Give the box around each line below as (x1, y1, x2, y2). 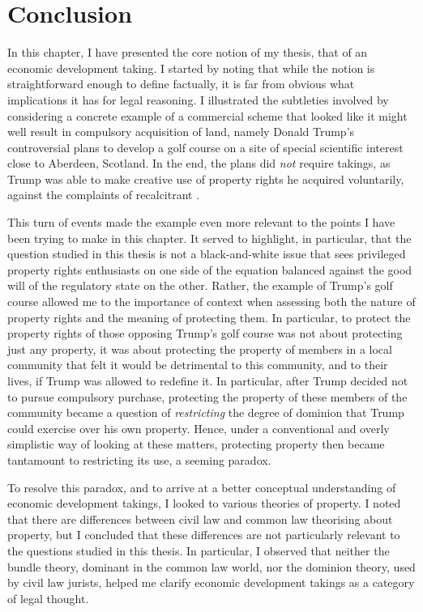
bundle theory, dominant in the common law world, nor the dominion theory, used (7, 558, 416, 575)
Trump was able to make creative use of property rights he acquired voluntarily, (7, 170, 404, 187)
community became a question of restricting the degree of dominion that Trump (7, 404, 404, 421)
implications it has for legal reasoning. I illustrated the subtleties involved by (7, 91, 389, 108)
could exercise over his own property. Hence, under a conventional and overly (7, 419, 390, 436)
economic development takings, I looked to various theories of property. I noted (7, 495, 401, 512)
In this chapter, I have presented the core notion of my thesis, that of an (7, 44, 368, 61)
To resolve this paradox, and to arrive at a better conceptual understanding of (7, 478, 396, 495)
